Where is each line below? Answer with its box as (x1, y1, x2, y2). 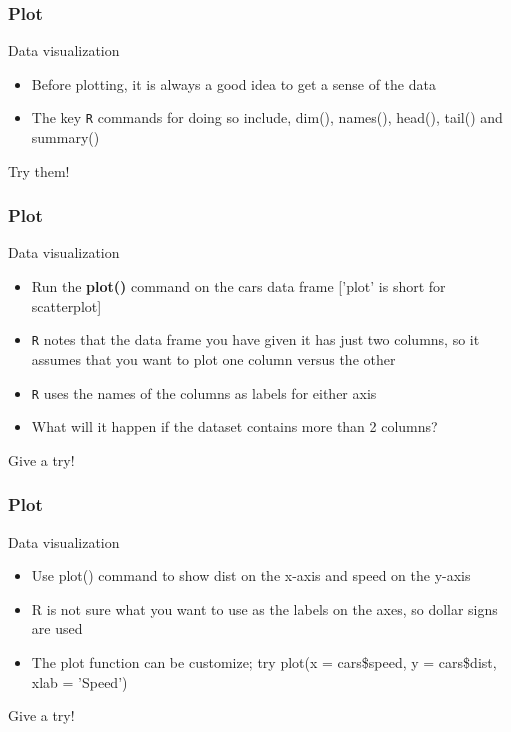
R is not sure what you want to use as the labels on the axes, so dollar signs (31, 598, 498, 619)
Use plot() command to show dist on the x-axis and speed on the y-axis (31, 565, 471, 586)
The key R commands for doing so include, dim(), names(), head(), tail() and (31, 107, 503, 128)
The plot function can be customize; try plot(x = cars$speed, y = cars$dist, (31, 651, 497, 672)
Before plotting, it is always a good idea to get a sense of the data (31, 73, 436, 94)
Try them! (8, 160, 70, 181)
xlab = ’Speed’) (31, 671, 128, 692)
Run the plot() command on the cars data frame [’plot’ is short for (31, 276, 446, 297)
